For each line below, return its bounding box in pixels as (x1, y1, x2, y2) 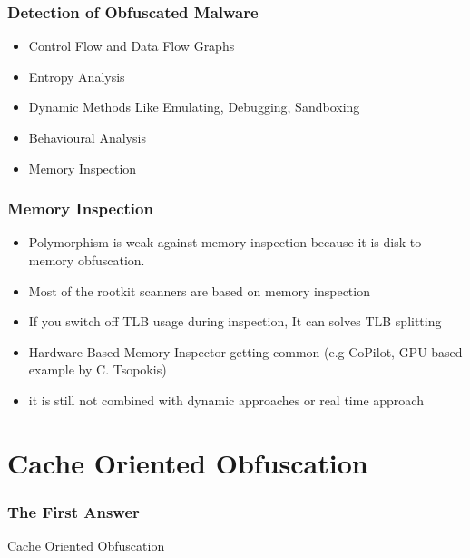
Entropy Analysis (28, 66, 125, 85)
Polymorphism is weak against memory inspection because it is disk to (28, 233, 422, 252)
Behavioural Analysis (28, 128, 146, 146)
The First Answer (7, 500, 140, 523)
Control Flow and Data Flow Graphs (28, 36, 235, 55)
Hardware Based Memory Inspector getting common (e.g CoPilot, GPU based (28, 342, 463, 361)
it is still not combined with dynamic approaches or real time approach (28, 390, 424, 409)
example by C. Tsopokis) (28, 360, 167, 379)
